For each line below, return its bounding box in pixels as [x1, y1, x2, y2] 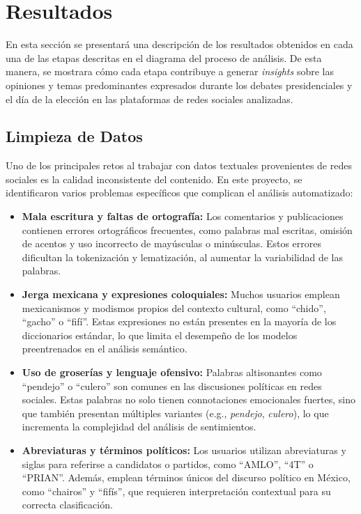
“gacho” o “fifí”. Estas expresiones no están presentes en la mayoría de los [22, 314, 337, 329]
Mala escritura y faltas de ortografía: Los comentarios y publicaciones [22, 209, 344, 224]
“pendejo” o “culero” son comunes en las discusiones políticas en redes [22, 378, 322, 393]
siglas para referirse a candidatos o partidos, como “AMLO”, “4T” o [22, 456, 314, 471]
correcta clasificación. [22, 497, 113, 512]
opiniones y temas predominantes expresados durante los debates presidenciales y [6, 77, 353, 92]
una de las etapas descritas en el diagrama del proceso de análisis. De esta [6, 50, 322, 65]
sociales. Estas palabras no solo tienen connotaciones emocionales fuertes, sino [22, 392, 355, 407]
